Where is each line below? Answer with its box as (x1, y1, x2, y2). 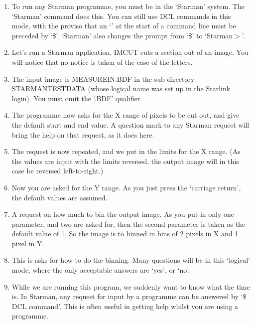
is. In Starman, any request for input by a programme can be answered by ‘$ (11, 291, 247, 302)
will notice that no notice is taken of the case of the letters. (11, 56, 193, 67)
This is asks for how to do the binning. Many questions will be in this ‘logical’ (11, 255, 250, 265)
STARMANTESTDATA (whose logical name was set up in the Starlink (11, 83, 231, 94)
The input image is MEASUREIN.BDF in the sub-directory (11, 73, 195, 84)
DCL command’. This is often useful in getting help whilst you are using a (11, 301, 239, 311)
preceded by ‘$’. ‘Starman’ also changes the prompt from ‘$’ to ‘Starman (11, 30, 233, 40)
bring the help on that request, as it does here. (11, 129, 154, 140)
